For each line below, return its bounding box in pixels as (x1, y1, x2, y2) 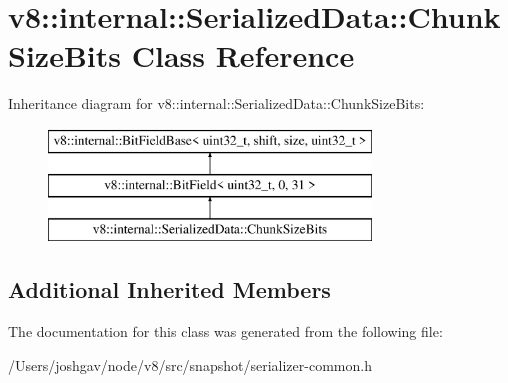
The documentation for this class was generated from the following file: (8, 321, 443, 342)
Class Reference (131, 35, 355, 76)
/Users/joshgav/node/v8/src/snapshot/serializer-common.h (8, 354, 372, 375)
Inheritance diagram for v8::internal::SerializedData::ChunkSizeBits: (8, 93, 425, 114)
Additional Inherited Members (8, 274, 331, 305)
